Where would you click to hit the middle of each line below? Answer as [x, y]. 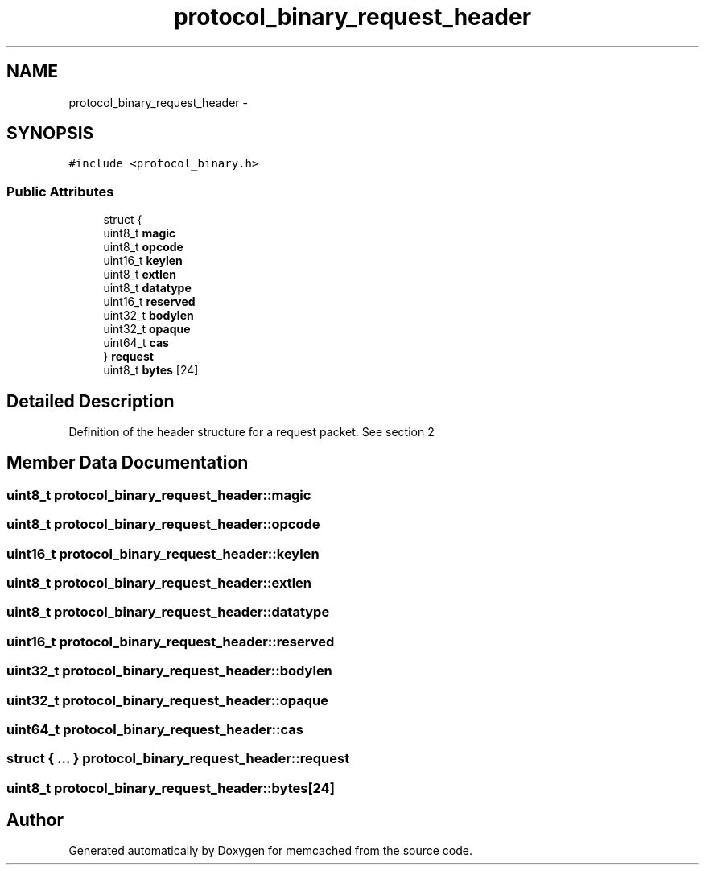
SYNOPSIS [50, 134]
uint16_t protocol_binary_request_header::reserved [171, 641]
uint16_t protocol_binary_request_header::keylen [163, 553]
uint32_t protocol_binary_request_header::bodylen [169, 671]
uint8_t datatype [147, 288]
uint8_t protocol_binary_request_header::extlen [159, 583]
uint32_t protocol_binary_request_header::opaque [167, 700]
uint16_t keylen [143, 261]
